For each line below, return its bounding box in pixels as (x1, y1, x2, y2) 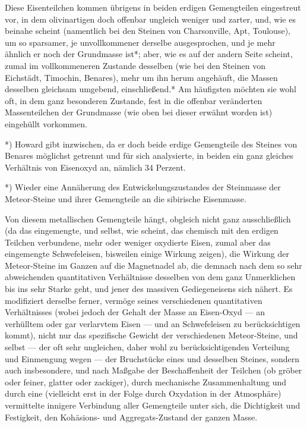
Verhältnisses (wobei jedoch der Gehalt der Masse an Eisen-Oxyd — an (5, 306, 265, 318)
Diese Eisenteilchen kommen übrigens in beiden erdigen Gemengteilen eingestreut (5, 1, 301, 13)
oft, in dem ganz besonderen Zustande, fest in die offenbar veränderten (5, 94, 262, 106)
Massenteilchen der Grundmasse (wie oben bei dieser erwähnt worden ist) (5, 106, 273, 118)
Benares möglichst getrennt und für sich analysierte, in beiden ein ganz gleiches (5, 149, 294, 162)
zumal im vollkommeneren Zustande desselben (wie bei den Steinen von (5, 59, 265, 71)
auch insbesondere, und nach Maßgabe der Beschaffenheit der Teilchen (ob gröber (5, 364, 302, 376)
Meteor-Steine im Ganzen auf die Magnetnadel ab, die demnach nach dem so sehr (5, 259, 302, 271)
